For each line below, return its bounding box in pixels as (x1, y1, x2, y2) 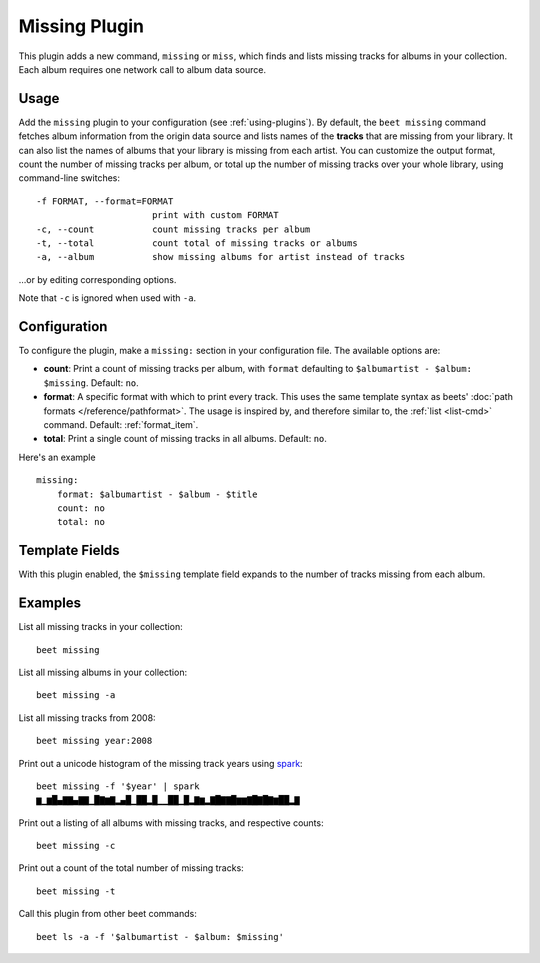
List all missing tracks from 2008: (18, 711, 156, 724)
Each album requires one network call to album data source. (18, 63, 267, 75)
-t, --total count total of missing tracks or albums (36, 237, 359, 249)
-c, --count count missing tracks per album (36, 223, 311, 235)
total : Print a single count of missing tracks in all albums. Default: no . (43, 433, 327, 445)
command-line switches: (18, 172, 120, 184)
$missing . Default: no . (43, 376, 139, 389)
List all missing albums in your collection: (18, 666, 188, 678)
